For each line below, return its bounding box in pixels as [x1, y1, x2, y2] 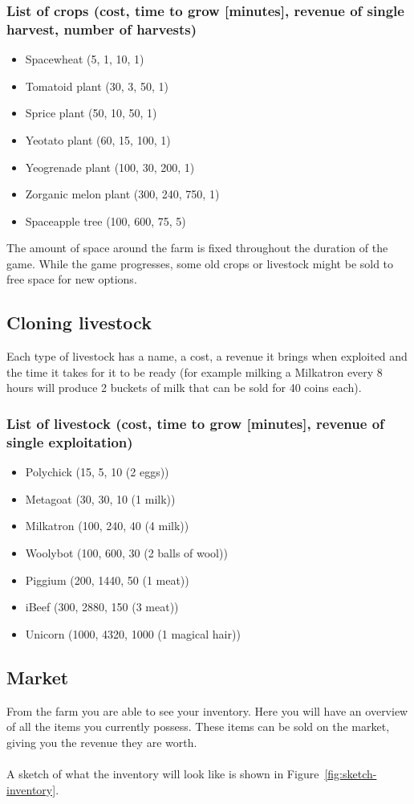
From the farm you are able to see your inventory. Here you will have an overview [6, 702, 408, 719]
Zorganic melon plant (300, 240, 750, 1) [25, 186, 220, 202]
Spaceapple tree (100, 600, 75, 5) [25, 212, 186, 229]
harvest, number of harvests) [6, 18, 197, 39]
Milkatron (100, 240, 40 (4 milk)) [25, 517, 189, 534]
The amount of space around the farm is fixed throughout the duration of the [6, 239, 388, 256]
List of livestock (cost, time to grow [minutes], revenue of [6, 413, 384, 433]
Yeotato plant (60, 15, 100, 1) [25, 131, 171, 148]
